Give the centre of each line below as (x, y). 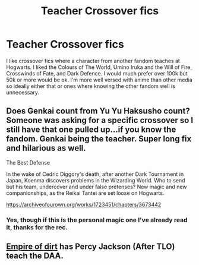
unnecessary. (23, 92)
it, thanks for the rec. (37, 227)
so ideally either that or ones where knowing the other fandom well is (91, 86)
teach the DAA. (35, 256)
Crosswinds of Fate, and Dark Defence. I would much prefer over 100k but (97, 73)
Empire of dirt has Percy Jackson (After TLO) (91, 247)
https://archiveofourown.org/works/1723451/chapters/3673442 (84, 204)
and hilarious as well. (46, 148)
